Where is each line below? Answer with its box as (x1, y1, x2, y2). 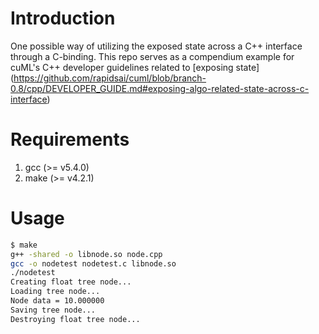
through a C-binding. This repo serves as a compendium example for (10, 50, 295, 62)
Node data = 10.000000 (10, 296, 105, 306)
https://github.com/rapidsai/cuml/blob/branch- (13, 72, 207, 84)
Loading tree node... (10, 287, 101, 297)
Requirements (10, 128, 130, 151)
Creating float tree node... (10, 277, 132, 287)
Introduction (10, 7, 116, 30)
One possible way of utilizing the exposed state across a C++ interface (10, 40, 303, 52)
